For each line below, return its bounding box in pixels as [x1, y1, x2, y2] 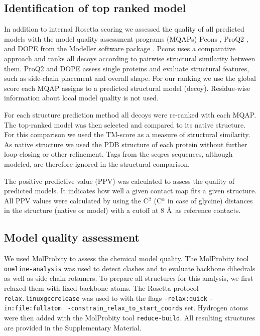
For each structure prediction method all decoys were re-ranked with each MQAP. [4, 109, 256, 120]
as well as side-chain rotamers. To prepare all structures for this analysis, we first [4, 273, 253, 283]
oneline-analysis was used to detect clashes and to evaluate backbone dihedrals [4, 263, 255, 273]
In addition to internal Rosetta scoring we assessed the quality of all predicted [4, 24, 244, 34]
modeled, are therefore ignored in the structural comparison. [4, 158, 190, 169]
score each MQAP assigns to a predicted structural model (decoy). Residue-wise [4, 82, 250, 93]
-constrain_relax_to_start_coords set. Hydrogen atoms [67, 302, 248, 313]
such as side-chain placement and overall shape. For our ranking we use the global [4, 73, 256, 83]
